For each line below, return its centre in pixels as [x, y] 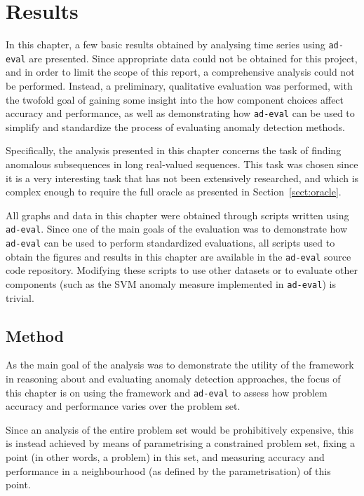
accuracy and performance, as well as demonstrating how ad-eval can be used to [180, 113]
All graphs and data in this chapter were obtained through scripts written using [177, 215]
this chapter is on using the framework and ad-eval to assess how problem [167, 392]
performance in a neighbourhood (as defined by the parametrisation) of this [168, 470]
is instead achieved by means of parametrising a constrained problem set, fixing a [180, 443]
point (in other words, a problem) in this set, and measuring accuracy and [165, 457]
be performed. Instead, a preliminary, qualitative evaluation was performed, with [179, 86]
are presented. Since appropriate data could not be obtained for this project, [193, 58]
